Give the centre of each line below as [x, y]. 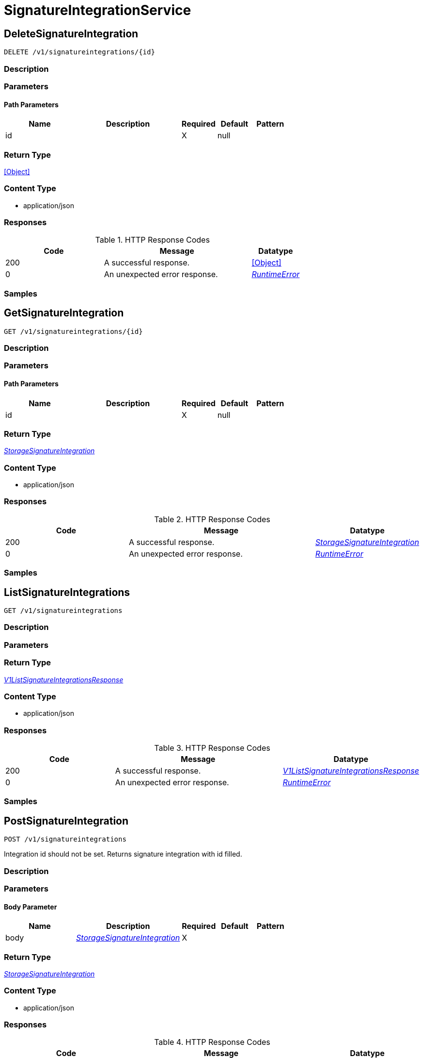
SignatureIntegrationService [98, 10]
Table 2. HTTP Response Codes [212, 519]
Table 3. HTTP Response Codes [212, 748]
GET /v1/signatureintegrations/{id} [73, 331]
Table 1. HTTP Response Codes [152, 240]
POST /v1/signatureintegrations [65, 839]
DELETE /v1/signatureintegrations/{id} [79, 52]
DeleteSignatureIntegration [71, 33]
